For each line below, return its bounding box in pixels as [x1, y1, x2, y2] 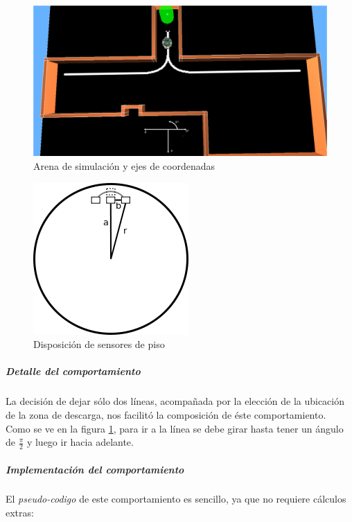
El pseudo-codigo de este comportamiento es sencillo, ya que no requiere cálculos [6, 491, 346, 506]
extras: [6, 505, 34, 520]
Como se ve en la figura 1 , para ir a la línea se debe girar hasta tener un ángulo [6, 421, 344, 435]
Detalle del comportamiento [6, 364, 141, 379]
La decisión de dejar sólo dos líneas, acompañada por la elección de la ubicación [6, 394, 345, 408]
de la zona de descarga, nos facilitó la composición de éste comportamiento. [6, 407, 326, 421]
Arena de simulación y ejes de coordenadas [33, 158, 215, 173]
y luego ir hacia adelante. [26, 435, 134, 449]
